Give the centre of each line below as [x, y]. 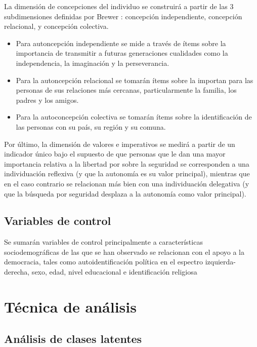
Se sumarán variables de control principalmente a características [103, 242]
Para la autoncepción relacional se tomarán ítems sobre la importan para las [135, 80]
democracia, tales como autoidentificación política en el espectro [103, 262]
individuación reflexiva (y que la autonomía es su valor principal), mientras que [127, 173]
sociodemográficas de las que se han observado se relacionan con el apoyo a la [124, 252]
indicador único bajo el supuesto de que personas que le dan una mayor [115, 154]
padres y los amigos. [47, 100]
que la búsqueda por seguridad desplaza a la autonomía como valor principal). [125, 193]
